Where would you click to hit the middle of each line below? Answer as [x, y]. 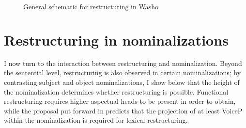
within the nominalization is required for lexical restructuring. [96, 120]
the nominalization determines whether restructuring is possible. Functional [116, 91]
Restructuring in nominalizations [116, 40]
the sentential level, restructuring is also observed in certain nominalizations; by [123, 72]
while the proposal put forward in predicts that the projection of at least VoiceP [123, 110]
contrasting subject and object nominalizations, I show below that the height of [122, 82]
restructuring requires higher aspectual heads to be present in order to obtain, [120, 101]
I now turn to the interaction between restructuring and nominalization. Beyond [123, 63]
